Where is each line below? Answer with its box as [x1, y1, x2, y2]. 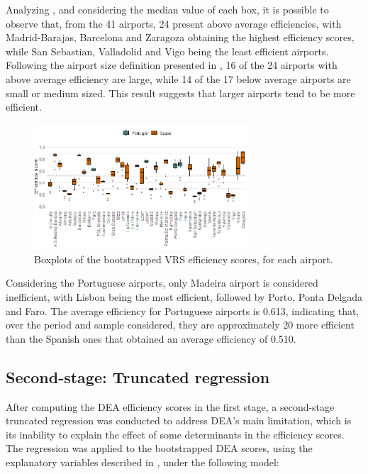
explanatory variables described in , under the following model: [6, 454, 279, 469]
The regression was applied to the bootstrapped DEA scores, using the [6, 441, 313, 456]
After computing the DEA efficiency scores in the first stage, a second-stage [6, 399, 335, 414]
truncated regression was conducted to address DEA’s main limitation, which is [6, 413, 352, 428]
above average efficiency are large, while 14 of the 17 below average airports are [6, 71, 351, 86]
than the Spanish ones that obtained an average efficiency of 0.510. [6, 331, 296, 346]
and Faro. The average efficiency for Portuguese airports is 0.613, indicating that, [6, 303, 359, 318]
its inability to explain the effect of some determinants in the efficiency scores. [6, 426, 345, 441]
